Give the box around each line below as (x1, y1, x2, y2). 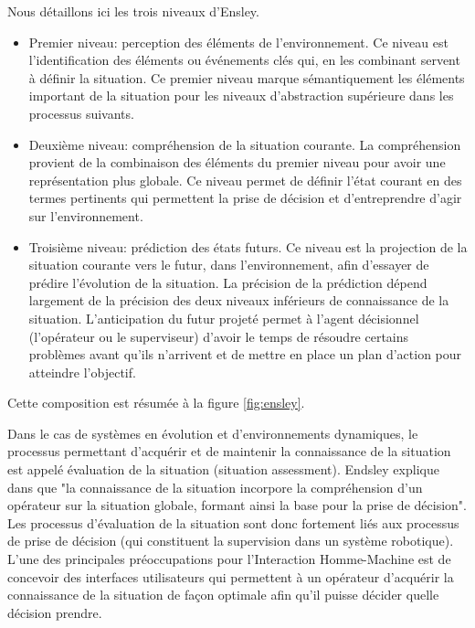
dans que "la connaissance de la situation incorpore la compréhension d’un (7, 477, 423, 496)
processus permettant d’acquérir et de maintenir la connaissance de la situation (7, 442, 451, 461)
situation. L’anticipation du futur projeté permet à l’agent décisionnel (28, 308, 419, 327)
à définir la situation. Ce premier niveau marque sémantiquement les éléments (28, 68, 465, 87)
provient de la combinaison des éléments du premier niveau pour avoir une (28, 153, 446, 172)
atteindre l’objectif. (28, 362, 136, 381)
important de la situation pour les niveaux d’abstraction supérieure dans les (28, 86, 454, 105)
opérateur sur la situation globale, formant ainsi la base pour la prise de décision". (7, 495, 467, 515)
